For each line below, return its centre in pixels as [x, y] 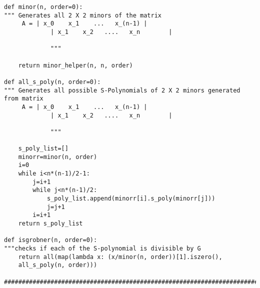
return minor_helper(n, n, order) [75, 65]
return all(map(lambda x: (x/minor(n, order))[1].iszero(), [120, 257]
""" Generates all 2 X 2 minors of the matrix [83, 15]
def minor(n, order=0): [43, 7]
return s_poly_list [50, 224]
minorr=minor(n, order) [58, 157]
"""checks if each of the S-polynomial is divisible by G [102, 249]
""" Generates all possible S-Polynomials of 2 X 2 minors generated [122, 90]
